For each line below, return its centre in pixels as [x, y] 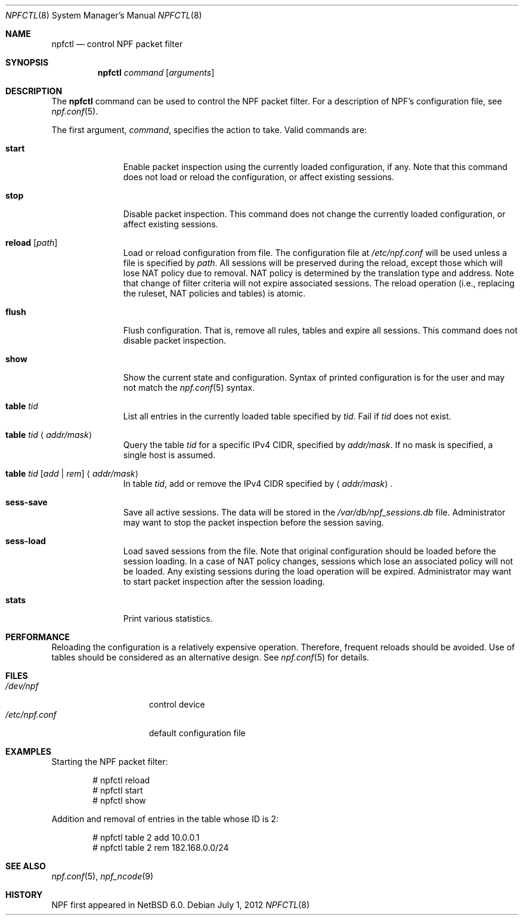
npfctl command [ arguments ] [156, 72]
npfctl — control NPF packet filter [117, 44]
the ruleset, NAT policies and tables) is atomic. [214, 293]
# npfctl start [118, 790]
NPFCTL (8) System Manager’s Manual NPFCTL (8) [104, 15]
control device [177, 704]
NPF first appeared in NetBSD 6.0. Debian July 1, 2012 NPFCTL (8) [180, 905]
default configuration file [197, 733]
